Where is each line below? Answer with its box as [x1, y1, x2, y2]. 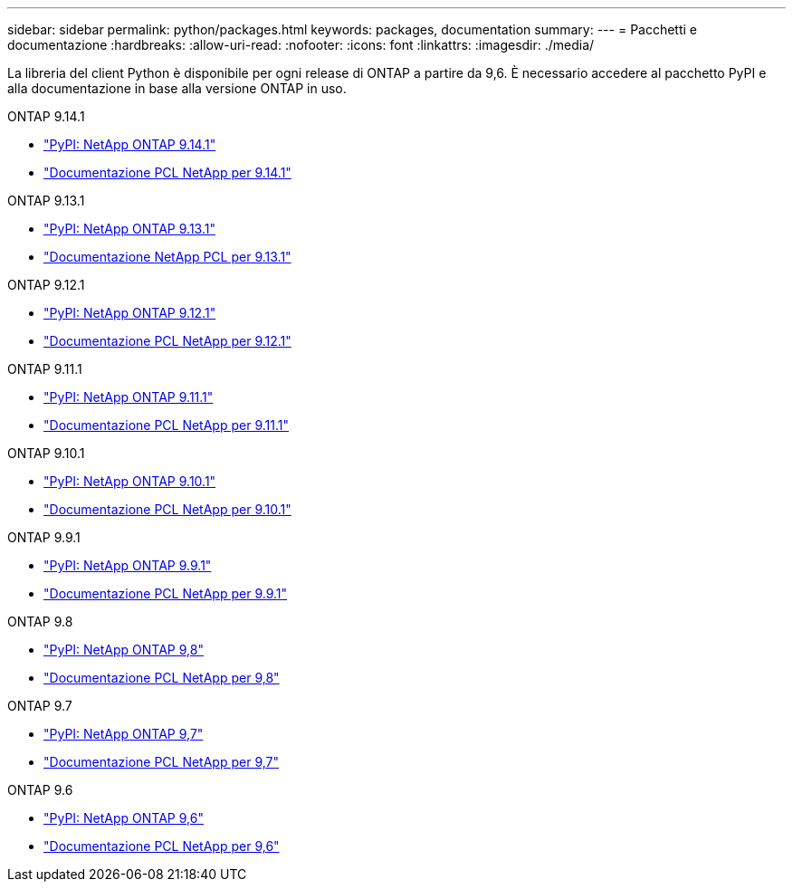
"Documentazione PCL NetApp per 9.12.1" [43, 333, 291, 349]
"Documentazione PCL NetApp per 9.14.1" [43, 165, 291, 180]
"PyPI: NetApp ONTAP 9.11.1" [43, 389, 214, 405]
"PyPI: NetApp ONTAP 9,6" [43, 810, 204, 826]
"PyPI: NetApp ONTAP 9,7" [43, 726, 204, 741]
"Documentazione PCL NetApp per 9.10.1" [43, 502, 291, 517]
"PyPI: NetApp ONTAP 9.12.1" [43, 305, 216, 320]
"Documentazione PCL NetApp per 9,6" [43, 838, 280, 854]
